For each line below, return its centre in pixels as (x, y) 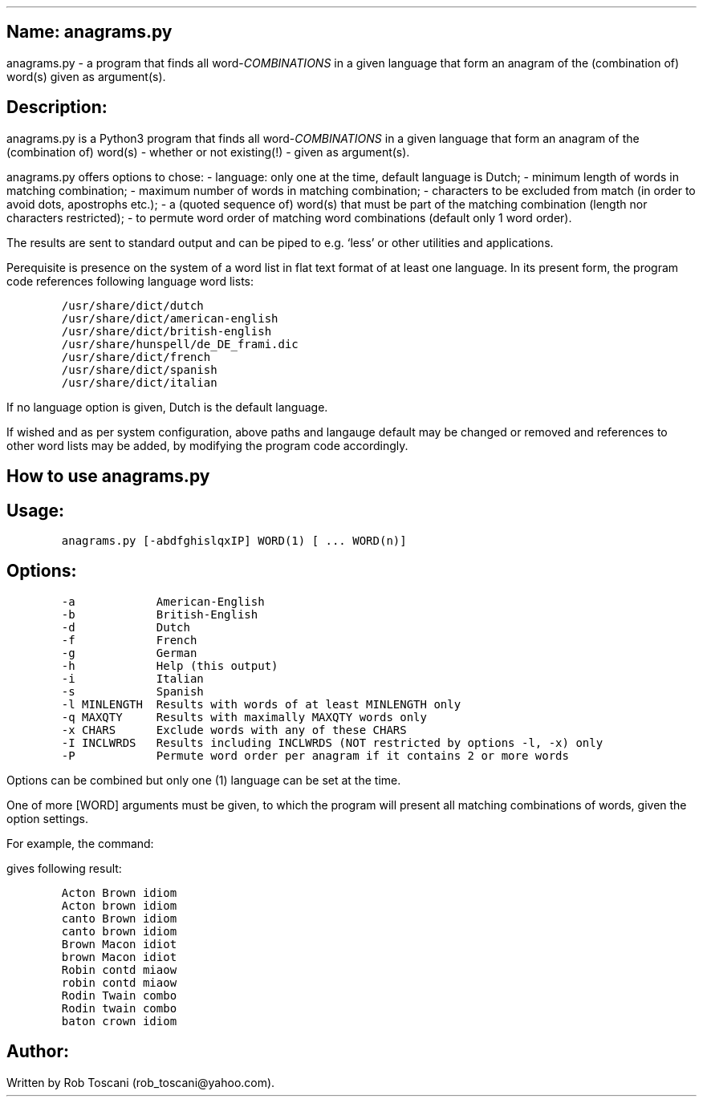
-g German (129, 653)
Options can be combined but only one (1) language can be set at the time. (204, 780)
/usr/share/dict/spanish (139, 369)
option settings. (47, 818)
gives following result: (64, 868)
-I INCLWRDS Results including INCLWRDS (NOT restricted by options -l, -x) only (332, 742)
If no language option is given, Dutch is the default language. (167, 407)
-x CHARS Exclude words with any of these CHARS (234, 730)
